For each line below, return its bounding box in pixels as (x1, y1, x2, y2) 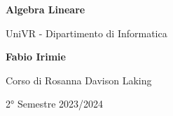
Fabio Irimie (6, 49, 66, 64)
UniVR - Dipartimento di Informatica (6, 25, 167, 40)
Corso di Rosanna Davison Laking (6, 72, 152, 87)
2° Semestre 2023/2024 (6, 96, 104, 111)
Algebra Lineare (6, 2, 85, 16)
